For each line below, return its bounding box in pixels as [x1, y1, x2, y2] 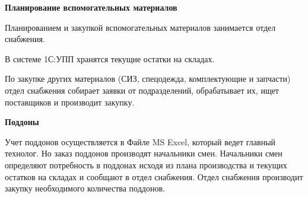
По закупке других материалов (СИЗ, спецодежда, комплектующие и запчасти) [5, 72, 291, 85]
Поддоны [5, 116, 39, 128]
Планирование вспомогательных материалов [5, 1, 177, 13]
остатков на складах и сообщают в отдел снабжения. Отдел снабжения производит [5, 170, 303, 183]
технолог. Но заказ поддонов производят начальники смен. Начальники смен [5, 147, 282, 159]
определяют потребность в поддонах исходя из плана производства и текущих [5, 158, 287, 171]
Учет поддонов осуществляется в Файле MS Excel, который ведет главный [5, 135, 276, 148]
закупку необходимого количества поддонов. [5, 182, 165, 194]
